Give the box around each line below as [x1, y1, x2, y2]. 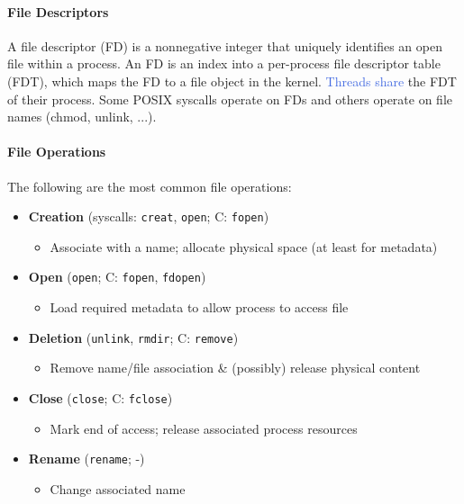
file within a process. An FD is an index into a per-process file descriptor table [7, 54, 441, 73]
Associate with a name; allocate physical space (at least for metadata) [50, 237, 438, 256]
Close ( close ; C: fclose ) [28, 388, 173, 407]
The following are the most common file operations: [7, 176, 292, 195]
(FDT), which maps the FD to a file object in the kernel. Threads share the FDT [7, 71, 457, 90]
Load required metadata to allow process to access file [50, 298, 349, 317]
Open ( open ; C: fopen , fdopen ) [28, 267, 206, 286]
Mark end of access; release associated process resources [50, 418, 358, 437]
